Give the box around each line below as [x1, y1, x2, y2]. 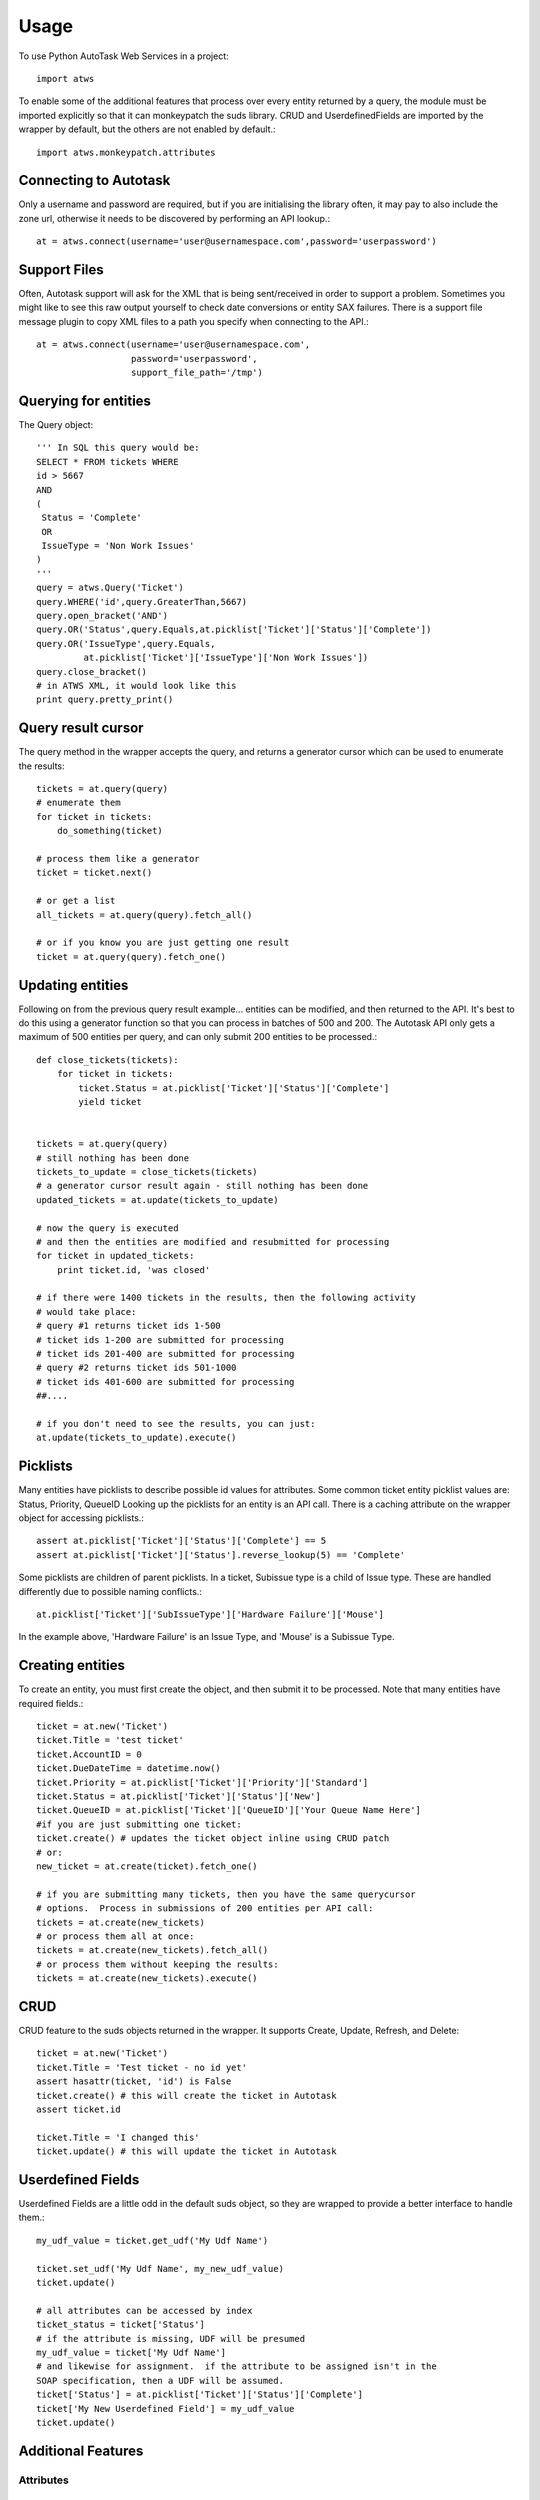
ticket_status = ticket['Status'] [36, 2319, 205, 2330]
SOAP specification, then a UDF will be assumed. [36, 2375, 285, 2386]
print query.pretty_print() [36, 694, 174, 705]
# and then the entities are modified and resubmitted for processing [36, 1236, 390, 1247]
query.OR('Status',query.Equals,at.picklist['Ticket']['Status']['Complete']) [36, 624, 432, 635]
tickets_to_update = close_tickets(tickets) [36, 1166, 259, 1177]
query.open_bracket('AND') [36, 610, 169, 622]
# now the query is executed [36, 1222, 179, 1234]
